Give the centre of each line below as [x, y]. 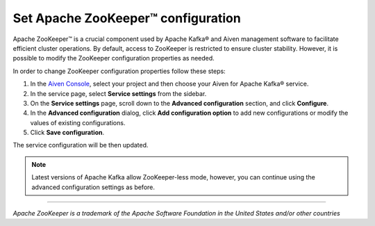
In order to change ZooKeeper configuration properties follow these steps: [119, 71]
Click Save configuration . [67, 133]
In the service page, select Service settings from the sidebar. [118, 93]
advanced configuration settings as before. [93, 187]
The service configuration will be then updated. [81, 145]
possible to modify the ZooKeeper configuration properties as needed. [114, 58]
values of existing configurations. [78, 122]
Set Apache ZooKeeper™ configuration [127, 18]
